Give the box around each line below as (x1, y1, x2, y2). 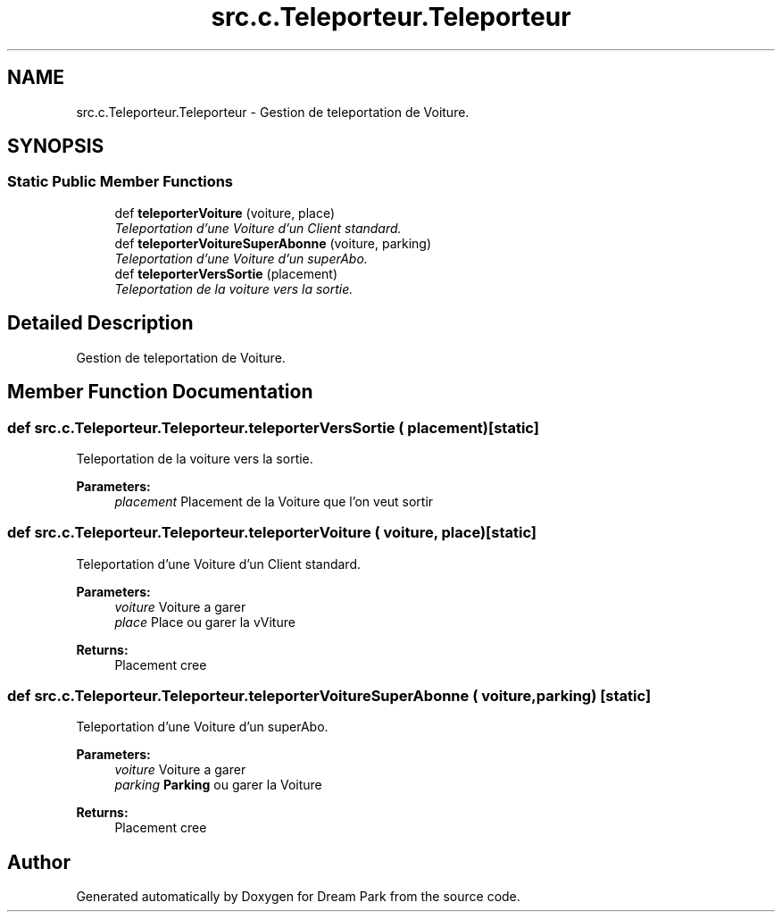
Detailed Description (7, 312, 194, 335)
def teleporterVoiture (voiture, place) (114, 205, 336, 221)
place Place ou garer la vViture (114, 614, 295, 630)
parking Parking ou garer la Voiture (114, 777, 322, 793)
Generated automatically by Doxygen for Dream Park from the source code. (76, 889, 520, 905)
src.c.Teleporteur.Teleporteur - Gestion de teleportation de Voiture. (76, 104, 470, 120)
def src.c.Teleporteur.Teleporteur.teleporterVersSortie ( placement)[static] (7, 418, 539, 437)
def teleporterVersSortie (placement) (114, 265, 338, 281)
